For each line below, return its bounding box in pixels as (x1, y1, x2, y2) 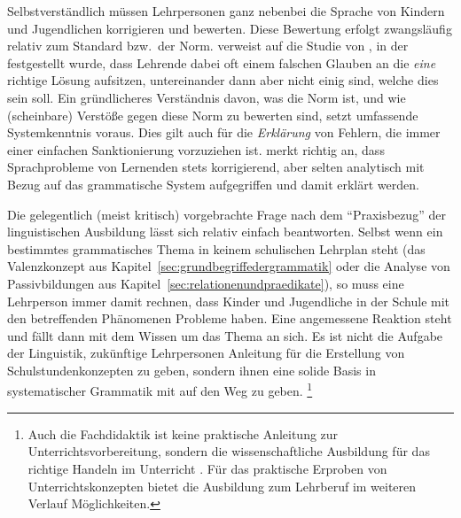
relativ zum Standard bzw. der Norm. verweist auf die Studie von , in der (7, 36, 409, 55)
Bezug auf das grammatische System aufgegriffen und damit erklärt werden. (7, 174, 419, 193)
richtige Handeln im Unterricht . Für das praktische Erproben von (27, 459, 387, 477)
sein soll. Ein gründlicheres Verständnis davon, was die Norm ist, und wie (7, 88, 406, 106)
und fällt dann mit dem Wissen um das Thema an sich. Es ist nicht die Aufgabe (7, 326, 443, 344)
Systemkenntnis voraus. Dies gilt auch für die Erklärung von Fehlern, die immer (7, 123, 441, 142)
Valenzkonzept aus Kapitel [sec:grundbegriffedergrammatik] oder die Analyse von (7, 257, 450, 275)
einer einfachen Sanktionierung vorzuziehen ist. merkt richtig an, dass (7, 140, 385, 158)
